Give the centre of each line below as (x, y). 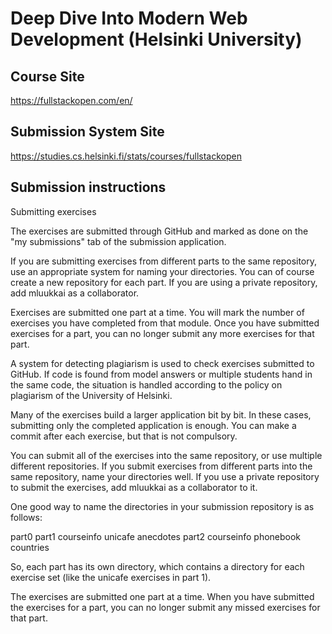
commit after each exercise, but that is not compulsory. (124, 436)
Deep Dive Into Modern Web (129, 18)
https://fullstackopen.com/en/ (71, 100)
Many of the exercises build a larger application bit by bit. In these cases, (161, 414)
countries (30, 547)
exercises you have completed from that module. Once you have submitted (165, 323)
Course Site (47, 76)
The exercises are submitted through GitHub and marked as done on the (159, 231)
